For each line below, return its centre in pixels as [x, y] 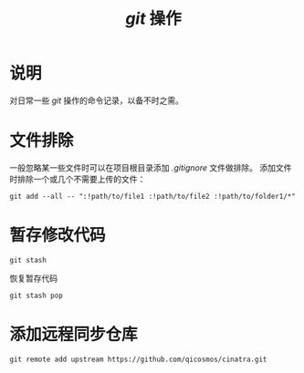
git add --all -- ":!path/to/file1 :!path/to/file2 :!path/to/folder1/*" [153, 196]
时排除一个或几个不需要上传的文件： [78, 179]
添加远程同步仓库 [74, 335]
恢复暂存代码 [33, 278]
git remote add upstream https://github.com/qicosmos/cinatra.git [138, 359]
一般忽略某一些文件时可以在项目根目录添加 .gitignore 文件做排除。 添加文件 [151, 167]
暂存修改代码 [58, 236]
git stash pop [37, 295]
